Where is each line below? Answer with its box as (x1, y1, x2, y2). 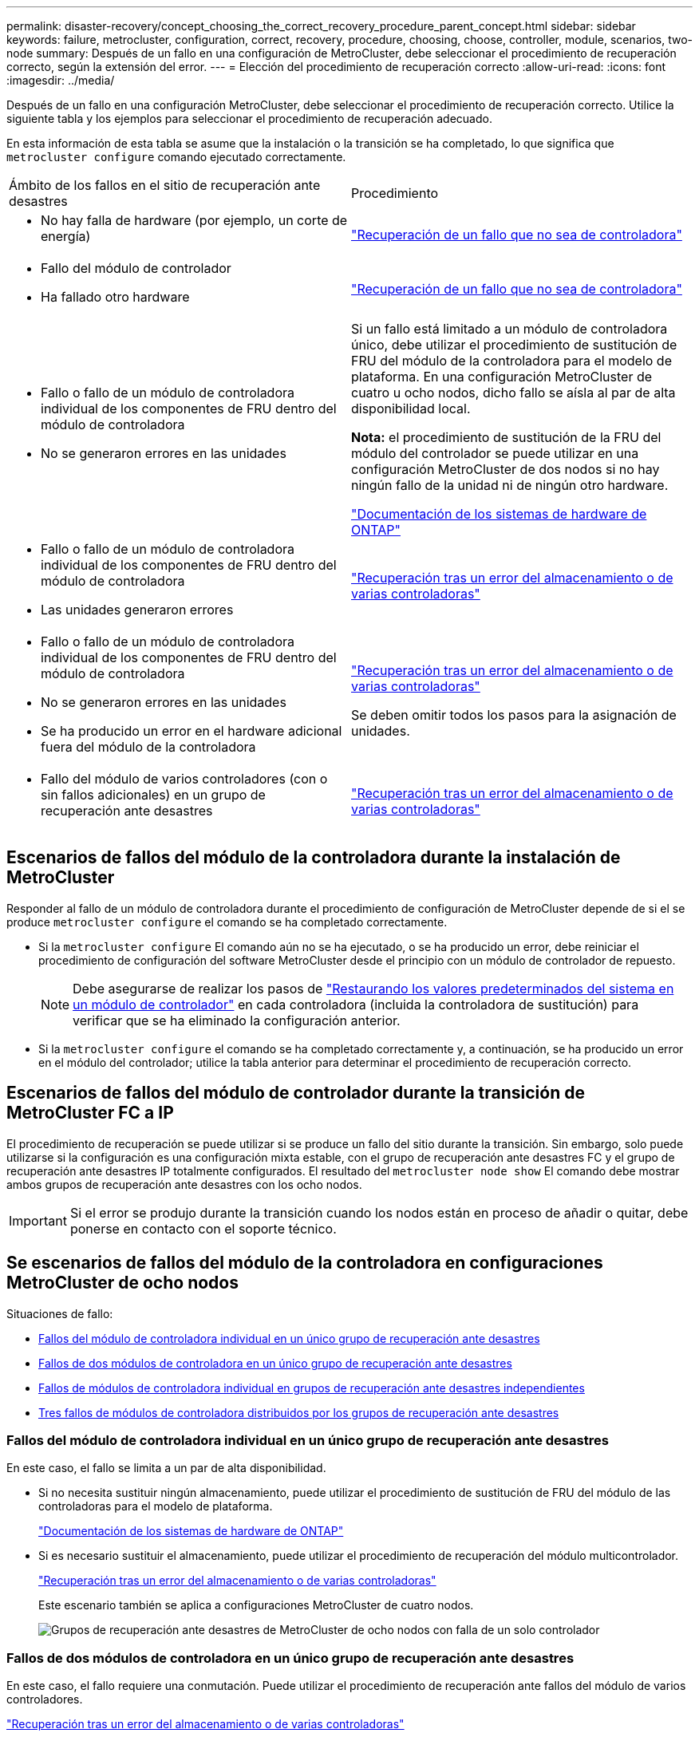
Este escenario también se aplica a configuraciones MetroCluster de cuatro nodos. (38, 1598, 474, 1613)
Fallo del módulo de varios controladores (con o (41, 771, 328, 787)
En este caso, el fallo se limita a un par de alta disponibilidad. (6, 1461, 326, 1475)
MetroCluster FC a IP (6, 1103, 174, 1123)
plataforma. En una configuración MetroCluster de (351, 369, 653, 385)
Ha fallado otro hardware (41, 289, 190, 305)
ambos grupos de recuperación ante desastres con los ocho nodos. (6, 1177, 362, 1191)
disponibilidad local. (351, 401, 471, 416)
